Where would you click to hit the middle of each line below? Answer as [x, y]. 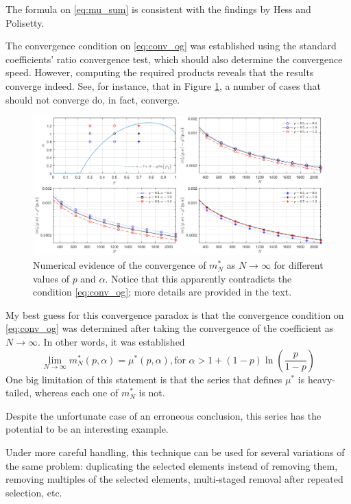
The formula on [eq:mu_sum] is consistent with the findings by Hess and [158, 9]
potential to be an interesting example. [87, 429]
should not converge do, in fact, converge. [93, 99]
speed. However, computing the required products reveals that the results [160, 72]
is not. [152, 393]
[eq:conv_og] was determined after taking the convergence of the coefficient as [170, 328]
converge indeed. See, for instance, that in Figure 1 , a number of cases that [163, 85]
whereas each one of [76, 393]
